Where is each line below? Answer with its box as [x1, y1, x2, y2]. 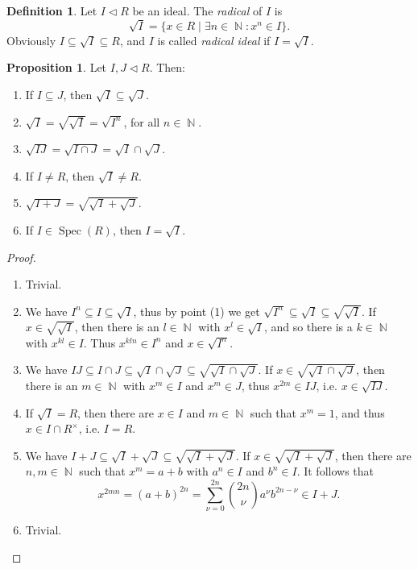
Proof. [6, 248, 36, 265]
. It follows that [296, 463, 374, 480]
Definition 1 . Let [6, 2, 97, 19]
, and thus [334, 404, 385, 421]
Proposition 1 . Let [6, 59, 107, 76]
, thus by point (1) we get [133, 302, 260, 319]
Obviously [6, 31, 56, 48]
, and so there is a [263, 318, 353, 335]
